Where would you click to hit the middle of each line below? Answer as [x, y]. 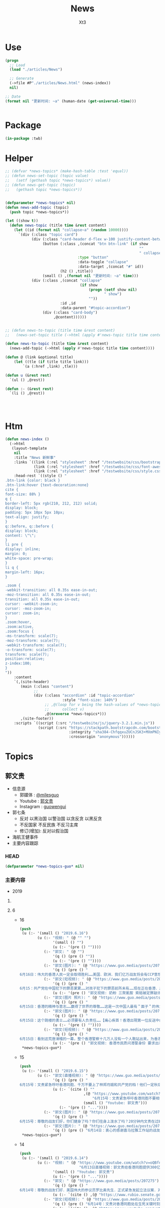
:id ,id [68, 304]
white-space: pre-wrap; [29, 558]
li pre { [14, 545]
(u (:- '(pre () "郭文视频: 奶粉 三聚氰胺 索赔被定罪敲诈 [107, 993]
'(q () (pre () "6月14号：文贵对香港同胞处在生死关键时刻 [106, 1204]
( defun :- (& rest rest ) [29, 389]
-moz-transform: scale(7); [33, 640]
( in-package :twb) [24, 138]
